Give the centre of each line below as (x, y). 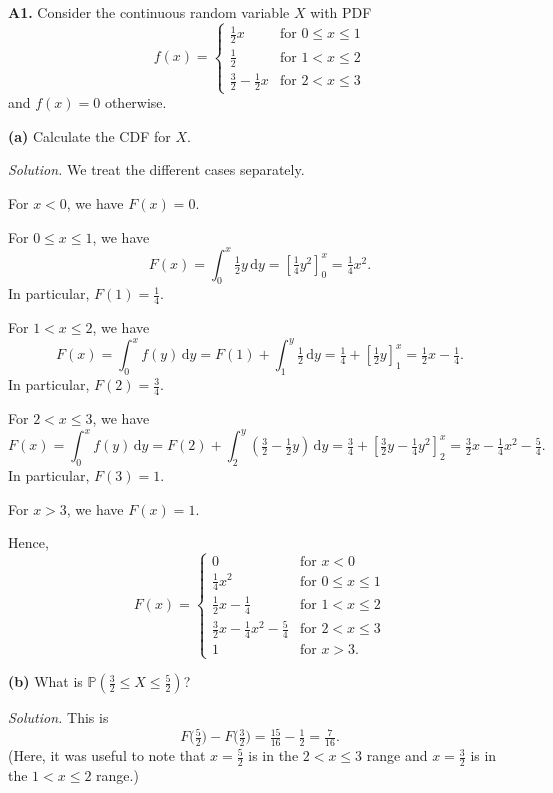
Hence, (28, 542)
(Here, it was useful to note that (107, 755)
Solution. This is (58, 717)
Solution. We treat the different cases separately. (156, 169)
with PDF (341, 12)
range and (397, 755)
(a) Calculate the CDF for (89, 135)
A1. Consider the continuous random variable (149, 12)
